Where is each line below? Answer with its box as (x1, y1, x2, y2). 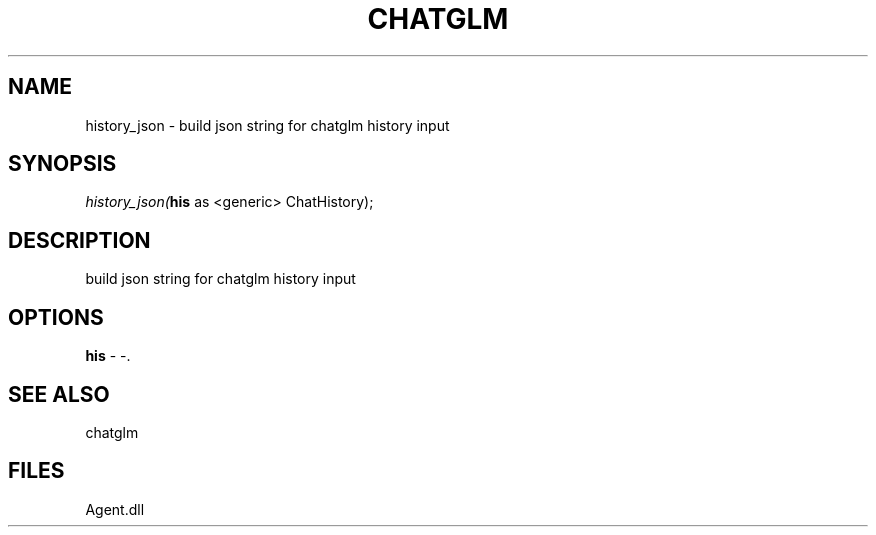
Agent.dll (85, 500, 145, 518)
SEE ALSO (8, 381, 110, 407)
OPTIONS (8, 304, 104, 330)
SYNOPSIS (8, 151, 117, 177)
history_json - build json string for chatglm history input (85, 116, 450, 134)
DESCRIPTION (8, 227, 151, 253)
